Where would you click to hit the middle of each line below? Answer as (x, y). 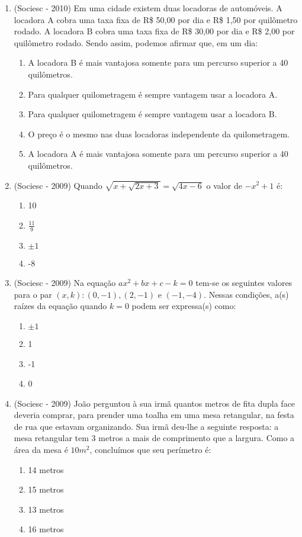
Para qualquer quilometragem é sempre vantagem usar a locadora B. (152, 114)
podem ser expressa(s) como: (184, 306)
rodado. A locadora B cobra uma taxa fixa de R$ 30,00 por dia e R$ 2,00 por (154, 31)
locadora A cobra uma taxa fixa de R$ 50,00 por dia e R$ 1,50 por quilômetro (156, 19)
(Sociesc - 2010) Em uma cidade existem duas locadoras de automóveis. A (148, 8)
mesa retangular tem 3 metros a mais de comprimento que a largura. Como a (154, 438)
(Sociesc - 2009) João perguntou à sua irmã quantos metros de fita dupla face (155, 403)
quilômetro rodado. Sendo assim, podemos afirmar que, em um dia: (136, 42)
